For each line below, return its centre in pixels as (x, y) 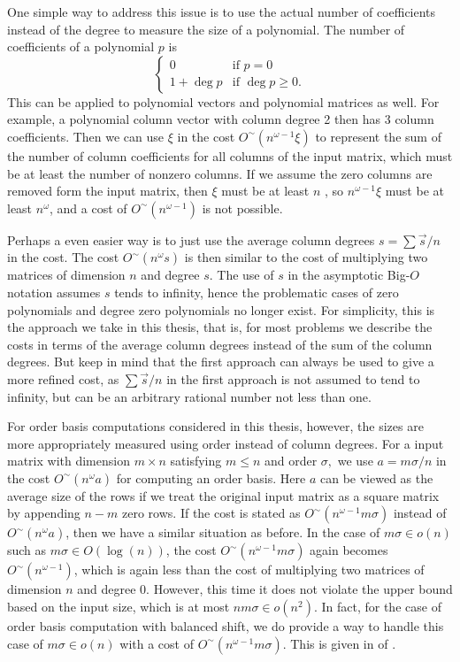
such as (27, 550)
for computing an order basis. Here (211, 477)
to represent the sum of (378, 136)
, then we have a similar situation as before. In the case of (223, 532)
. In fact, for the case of (377, 607)
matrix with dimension (69, 461)
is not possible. (242, 208)
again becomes (349, 550)
